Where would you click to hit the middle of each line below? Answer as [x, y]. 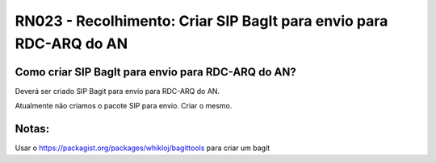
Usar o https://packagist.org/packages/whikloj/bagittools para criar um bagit [143, 148]
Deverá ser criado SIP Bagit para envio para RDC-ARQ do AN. [117, 91]
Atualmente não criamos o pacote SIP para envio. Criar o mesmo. [124, 106]
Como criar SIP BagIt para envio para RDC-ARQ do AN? [155, 72]
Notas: [32, 129]
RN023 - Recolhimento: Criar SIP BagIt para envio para [201, 21]
